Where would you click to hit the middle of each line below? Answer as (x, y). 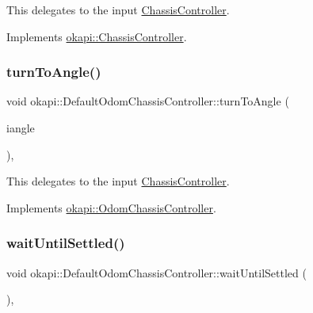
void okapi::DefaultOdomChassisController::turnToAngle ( (148, 101)
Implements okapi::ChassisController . (97, 36)
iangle (21, 128)
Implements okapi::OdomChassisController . (111, 207)
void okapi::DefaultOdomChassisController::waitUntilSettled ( (156, 272)
